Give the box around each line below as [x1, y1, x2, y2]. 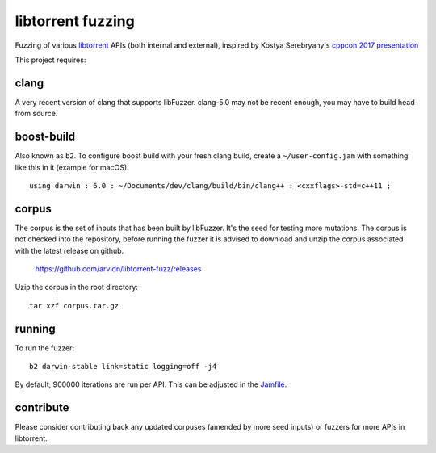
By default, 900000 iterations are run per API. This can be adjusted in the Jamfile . [15, 380, 287, 389]
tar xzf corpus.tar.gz [29, 301, 119, 310]
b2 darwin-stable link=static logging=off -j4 [29, 362, 217, 371]
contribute [15, 401, 69, 415]
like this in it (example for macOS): [15, 162, 129, 172]
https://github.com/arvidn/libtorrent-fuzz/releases [35, 264, 202, 274]
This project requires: [15, 55, 86, 65]
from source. [15, 109, 58, 119]
